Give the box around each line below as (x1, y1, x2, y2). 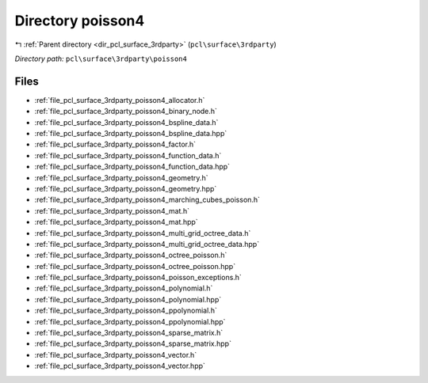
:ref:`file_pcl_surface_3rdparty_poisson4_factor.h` (34, 139, 197, 150)
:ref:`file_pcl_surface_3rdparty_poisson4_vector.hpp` (34, 361, 206, 371)
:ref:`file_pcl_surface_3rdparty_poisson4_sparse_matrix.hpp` (34, 339, 231, 348)
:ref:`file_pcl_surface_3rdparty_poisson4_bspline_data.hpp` (34, 129, 227, 138)
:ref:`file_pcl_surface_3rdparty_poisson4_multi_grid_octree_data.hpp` (34, 239, 260, 248)
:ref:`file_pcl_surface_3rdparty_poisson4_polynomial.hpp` (34, 294, 222, 304)
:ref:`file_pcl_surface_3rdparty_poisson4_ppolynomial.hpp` (34, 317, 226, 326)
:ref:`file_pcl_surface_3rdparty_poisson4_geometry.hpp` (34, 184, 217, 193)
